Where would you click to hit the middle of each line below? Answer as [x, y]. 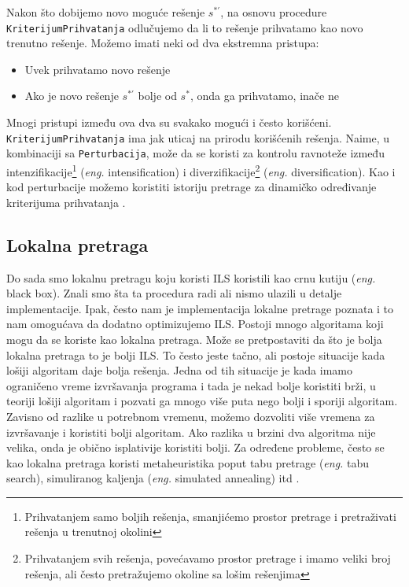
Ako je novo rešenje [72, 96]
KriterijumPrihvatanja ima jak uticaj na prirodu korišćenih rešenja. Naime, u [198, 137]
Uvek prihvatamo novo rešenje [98, 69]
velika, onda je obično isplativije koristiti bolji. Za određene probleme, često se [195, 447]
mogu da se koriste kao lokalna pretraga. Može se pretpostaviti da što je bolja [194, 339]
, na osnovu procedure [274, 12]
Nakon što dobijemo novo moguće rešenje [106, 12]
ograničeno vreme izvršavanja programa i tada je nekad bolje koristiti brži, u [191, 385]
